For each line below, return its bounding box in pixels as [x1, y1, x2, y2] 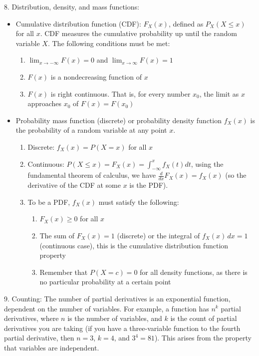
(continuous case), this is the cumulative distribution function [39, 240, 229, 250]
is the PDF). [129, 180, 168, 190]
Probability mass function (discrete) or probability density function [15, 115, 222, 125]
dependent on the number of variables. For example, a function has [4, 303, 209, 313]
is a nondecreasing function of [50, 71, 142, 82]
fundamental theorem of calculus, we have [27, 170, 156, 180]
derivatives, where [4, 313, 59, 323]
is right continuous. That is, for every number [50, 88, 191, 99]
